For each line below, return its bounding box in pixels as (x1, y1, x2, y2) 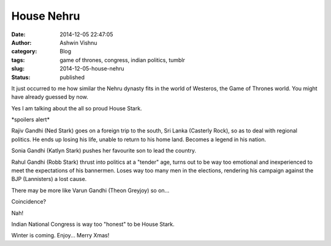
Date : (11, 31, 26, 38)
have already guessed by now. (11, 93, 88, 101)
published (59, 74, 85, 81)
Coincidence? (11, 198, 46, 206)
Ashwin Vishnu (59, 39, 97, 46)
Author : (11, 39, 32, 46)
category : (11, 48, 37, 55)
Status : (11, 74, 31, 81)
